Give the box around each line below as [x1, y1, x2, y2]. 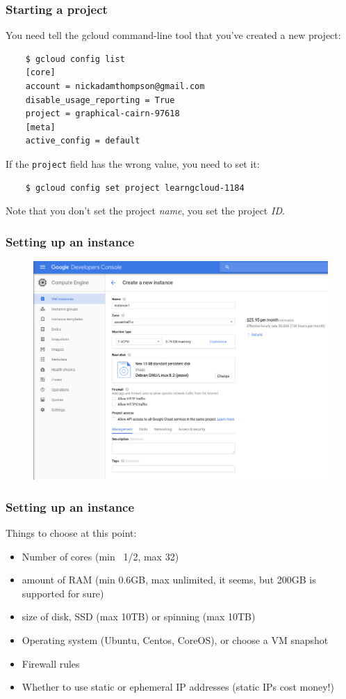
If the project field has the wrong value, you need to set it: [6, 156, 260, 171]
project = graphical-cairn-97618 [25, 109, 180, 119]
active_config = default [25, 136, 140, 146]
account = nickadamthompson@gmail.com [25, 81, 205, 91]
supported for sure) [22, 586, 104, 600]
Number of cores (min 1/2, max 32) [22, 549, 179, 563]
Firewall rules [22, 656, 80, 670]
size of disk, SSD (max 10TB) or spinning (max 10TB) [22, 609, 256, 624]
